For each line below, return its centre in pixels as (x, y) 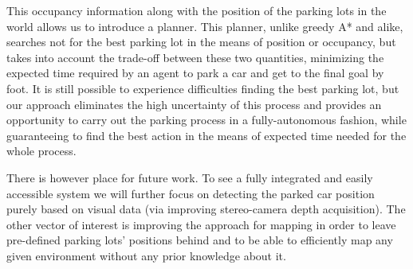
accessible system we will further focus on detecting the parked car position (191, 193)
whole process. (41, 151)
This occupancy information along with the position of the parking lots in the (197, 10)
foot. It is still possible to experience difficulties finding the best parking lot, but (203, 88)
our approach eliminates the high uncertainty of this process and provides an (194, 104)
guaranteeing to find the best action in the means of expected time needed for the (206, 135)
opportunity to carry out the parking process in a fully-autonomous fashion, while (206, 120)
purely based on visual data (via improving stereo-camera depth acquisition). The (206, 209)
